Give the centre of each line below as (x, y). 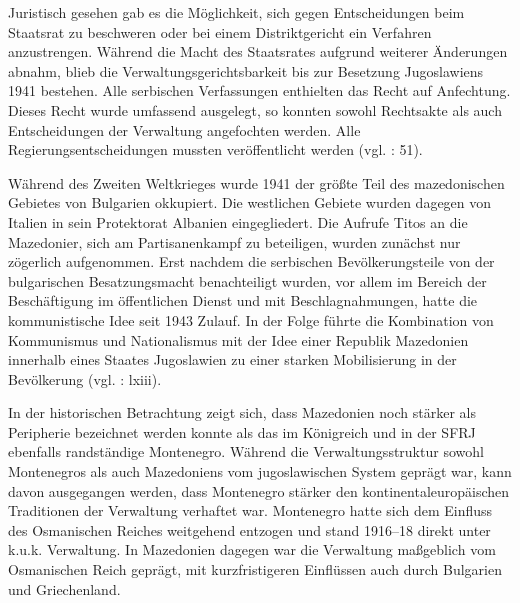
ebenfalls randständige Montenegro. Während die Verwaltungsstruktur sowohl (246, 451)
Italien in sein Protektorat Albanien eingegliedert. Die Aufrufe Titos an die (238, 221)
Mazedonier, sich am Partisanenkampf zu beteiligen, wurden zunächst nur (234, 241)
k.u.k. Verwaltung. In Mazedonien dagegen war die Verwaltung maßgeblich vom (252, 549)
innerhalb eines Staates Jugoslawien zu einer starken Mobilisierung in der (232, 359)
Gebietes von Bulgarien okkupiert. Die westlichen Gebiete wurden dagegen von (250, 202)
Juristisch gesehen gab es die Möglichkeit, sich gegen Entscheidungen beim (236, 12)
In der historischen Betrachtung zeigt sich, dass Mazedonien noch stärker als (242, 412)
